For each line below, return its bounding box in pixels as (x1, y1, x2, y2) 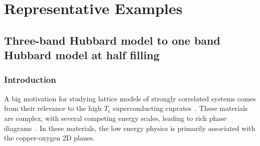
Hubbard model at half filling (4, 47, 160, 63)
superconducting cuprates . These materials (113, 103, 248, 113)
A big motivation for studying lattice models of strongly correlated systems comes (4, 93, 256, 103)
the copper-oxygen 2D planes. (4, 132, 95, 143)
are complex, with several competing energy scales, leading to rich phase (4, 112, 226, 123)
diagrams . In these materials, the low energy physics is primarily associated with (4, 122, 255, 133)
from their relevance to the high (4, 103, 102, 113)
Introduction (4, 73, 56, 86)
